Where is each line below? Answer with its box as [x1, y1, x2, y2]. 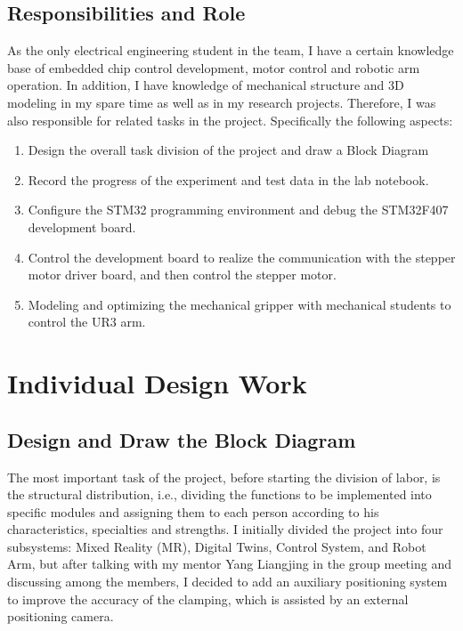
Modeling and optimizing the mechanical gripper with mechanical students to [28, 295, 451, 313]
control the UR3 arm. [28, 312, 146, 331]
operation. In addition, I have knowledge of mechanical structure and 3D [7, 76, 404, 94]
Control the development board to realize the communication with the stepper [28, 247, 456, 266]
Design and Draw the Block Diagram [7, 425, 356, 453]
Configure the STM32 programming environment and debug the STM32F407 [28, 200, 449, 219]
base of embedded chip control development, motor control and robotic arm [7, 58, 420, 77]
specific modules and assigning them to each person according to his [7, 502, 379, 521]
